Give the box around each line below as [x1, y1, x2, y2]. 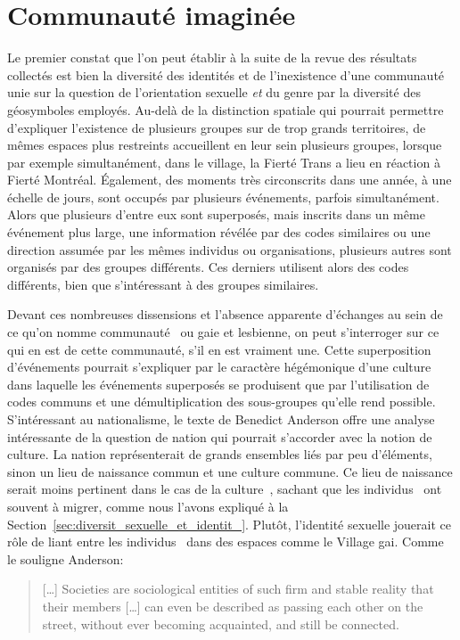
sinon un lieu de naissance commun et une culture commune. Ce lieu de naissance [7, 462, 453, 480]
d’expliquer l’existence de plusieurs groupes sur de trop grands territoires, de [7, 118, 426, 136]
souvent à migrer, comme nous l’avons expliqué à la [7, 496, 289, 515]
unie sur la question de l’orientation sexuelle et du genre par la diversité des [7, 83, 421, 102]
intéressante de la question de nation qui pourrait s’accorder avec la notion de [7, 427, 432, 446]
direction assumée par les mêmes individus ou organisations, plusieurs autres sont [7, 240, 452, 258]
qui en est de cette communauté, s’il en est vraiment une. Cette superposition [7, 340, 431, 358]
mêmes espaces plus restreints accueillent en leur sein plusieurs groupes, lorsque [7, 135, 442, 154]
